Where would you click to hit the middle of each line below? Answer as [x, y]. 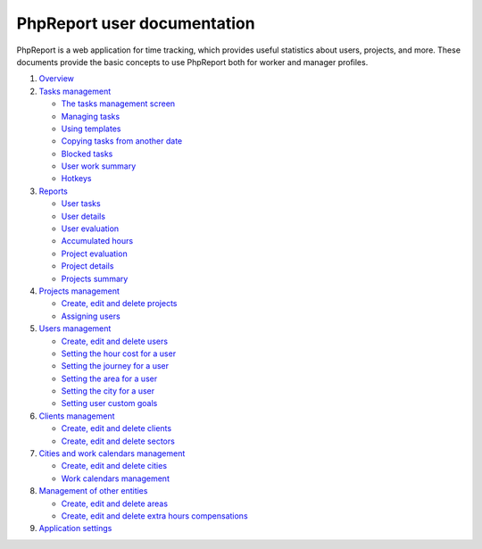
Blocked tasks [87, 154]
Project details [87, 266]
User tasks [81, 204]
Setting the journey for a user [115, 366]
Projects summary [95, 279]
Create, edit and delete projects [119, 304]
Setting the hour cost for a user [119, 354]
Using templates [91, 129]
